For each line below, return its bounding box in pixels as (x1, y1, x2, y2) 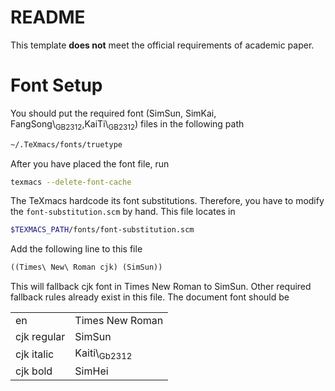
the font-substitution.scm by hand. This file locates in (10, 206, 236, 218)
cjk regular (15, 330, 66, 344)
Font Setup (10, 74, 103, 97)
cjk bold (15, 364, 53, 378)
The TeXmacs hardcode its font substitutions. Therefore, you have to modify (10, 195, 325, 207)
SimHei (74, 364, 109, 378)
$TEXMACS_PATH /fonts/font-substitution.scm (10, 225, 195, 235)
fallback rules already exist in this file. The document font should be (10, 291, 290, 303)
